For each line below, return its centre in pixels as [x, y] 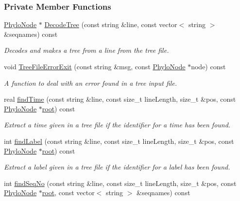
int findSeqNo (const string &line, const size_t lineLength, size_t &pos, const [120, 183]
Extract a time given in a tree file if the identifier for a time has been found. [117, 125]
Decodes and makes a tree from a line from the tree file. [86, 50]
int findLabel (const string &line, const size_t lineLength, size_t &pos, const [119, 141]
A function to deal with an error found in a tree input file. [91, 83]
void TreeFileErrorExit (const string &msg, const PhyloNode [95, 66]
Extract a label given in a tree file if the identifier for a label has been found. [117, 167]
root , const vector [68, 193]
